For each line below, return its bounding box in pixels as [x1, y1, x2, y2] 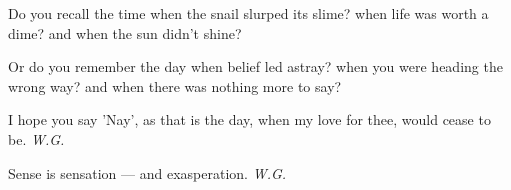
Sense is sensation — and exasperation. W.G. [8, 162, 287, 183]
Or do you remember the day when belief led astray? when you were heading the [8, 56, 503, 77]
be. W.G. [8, 128, 65, 149]
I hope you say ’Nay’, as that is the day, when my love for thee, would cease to [8, 109, 491, 130]
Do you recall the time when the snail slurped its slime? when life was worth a [8, 3, 489, 23]
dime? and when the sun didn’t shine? [8, 22, 242, 43]
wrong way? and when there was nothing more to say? [8, 75, 342, 96]
